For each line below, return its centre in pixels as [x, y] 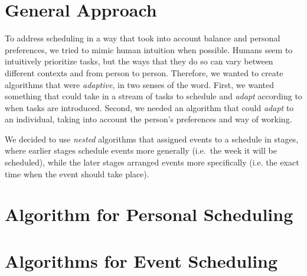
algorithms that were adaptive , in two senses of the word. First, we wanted [139, 84]
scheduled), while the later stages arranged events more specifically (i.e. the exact [152, 162]
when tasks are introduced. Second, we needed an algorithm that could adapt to [149, 107]
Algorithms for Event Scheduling [141, 260]
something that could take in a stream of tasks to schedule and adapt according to [153, 96]
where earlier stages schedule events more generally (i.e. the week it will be [141, 150]
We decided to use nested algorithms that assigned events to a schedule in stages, [152, 139]
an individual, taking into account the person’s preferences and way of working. [148, 119]
